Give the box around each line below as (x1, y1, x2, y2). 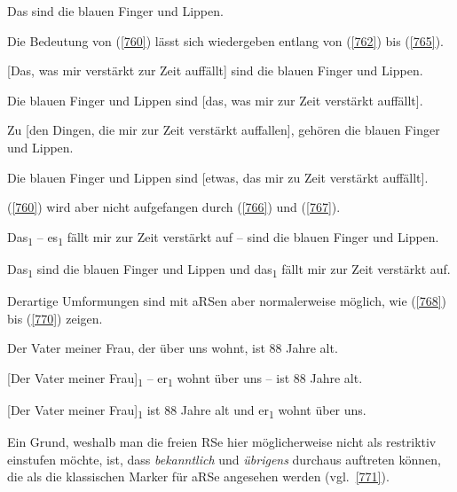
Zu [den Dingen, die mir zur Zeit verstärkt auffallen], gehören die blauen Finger (7, 121, 440, 139)
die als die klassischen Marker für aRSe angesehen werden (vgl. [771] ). (7, 467, 390, 486)
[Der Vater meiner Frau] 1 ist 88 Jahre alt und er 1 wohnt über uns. (7, 400, 366, 421)
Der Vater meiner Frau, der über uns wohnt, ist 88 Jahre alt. (7, 339, 338, 357)
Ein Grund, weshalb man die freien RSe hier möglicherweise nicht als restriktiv (7, 433, 437, 451)
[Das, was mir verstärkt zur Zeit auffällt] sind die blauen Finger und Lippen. (7, 61, 423, 80)
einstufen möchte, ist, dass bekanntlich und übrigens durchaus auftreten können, (7, 449, 441, 468)
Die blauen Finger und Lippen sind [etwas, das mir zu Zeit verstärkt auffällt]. (7, 168, 429, 186)
